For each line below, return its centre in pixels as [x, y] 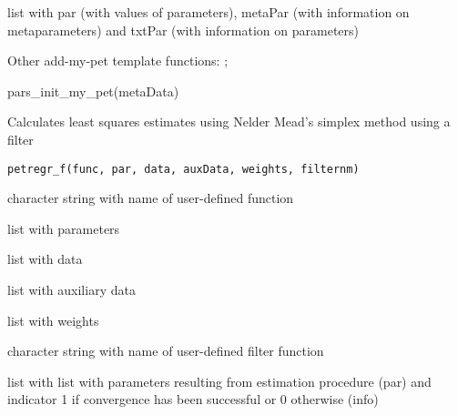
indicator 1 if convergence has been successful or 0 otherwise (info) [193, 399]
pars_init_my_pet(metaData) [93, 91]
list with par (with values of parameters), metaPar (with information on [209, 12]
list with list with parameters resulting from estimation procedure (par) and [219, 381]
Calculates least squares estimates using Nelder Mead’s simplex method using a [229, 121]
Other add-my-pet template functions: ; [118, 61]
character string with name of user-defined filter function [166, 351]
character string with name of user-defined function [151, 198]
